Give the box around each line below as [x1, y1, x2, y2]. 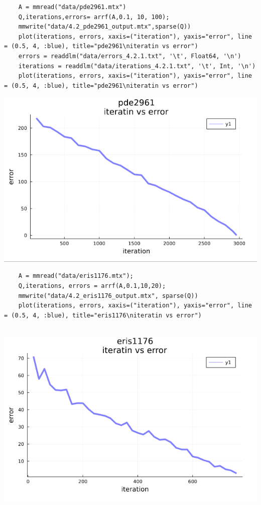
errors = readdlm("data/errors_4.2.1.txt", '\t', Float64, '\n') [18, 52, 241, 60]
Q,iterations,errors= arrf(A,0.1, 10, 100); [18, 13, 170, 21]
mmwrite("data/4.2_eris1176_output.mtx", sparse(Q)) [18, 292, 198, 299]
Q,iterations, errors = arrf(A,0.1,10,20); [18, 282, 166, 289]
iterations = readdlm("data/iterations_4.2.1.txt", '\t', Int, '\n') [18, 62, 256, 70]
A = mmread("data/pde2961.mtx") [18, 4, 126, 11]
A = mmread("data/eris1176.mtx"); [18, 272, 134, 280]
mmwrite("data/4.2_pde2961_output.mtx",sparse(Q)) [18, 23, 191, 31]
